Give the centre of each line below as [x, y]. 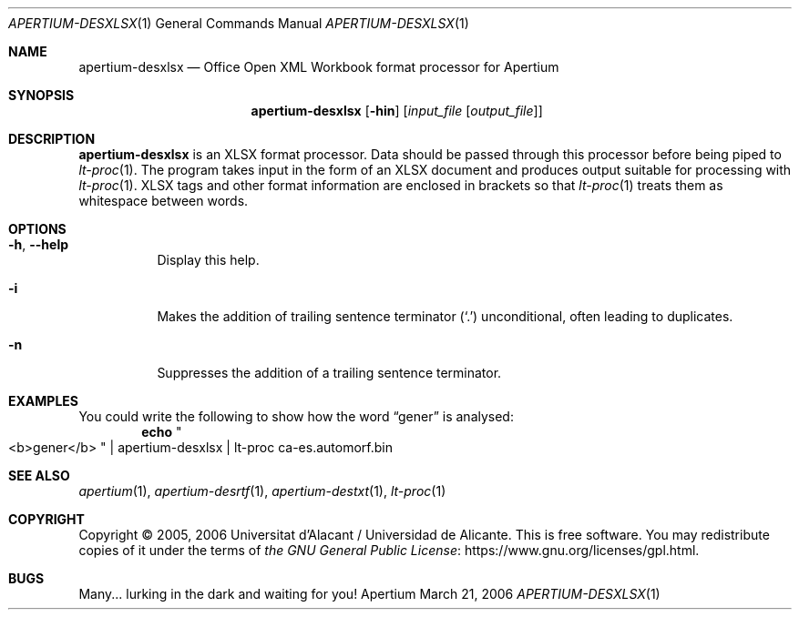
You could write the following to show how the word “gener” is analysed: [296, 416]
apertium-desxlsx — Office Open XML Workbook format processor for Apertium [319, 67]
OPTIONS [37, 229]
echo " [162, 432]
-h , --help [39, 244]
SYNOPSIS [41, 95]
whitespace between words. [164, 201]
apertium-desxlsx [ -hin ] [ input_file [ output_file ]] [397, 111]
